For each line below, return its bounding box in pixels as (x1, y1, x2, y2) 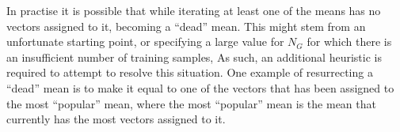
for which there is (307, 33, 392, 50)
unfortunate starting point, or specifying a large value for (6, 33, 284, 50)
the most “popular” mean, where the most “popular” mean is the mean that (6, 95, 376, 111)
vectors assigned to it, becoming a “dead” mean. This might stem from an (6, 17, 366, 34)
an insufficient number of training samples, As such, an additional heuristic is (6, 48, 382, 65)
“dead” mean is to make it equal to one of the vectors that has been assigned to (6, 79, 394, 96)
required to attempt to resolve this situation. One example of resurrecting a (6, 64, 373, 81)
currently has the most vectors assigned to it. (6, 111, 226, 127)
